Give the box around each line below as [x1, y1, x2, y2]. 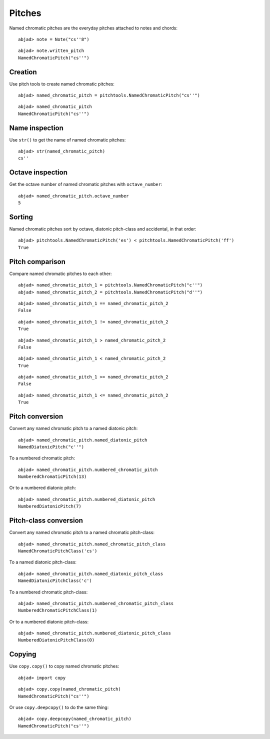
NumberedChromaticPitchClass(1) [18, 607, 97, 613]
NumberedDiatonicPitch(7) [18, 503, 82, 509]
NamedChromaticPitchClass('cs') [18, 548, 97, 553]
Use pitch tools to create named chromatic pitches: [9, 80, 115, 87]
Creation [9, 67, 37, 76]
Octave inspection [9, 168, 67, 177]
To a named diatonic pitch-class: [9, 559, 77, 565]
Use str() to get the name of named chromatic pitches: [9, 136, 126, 142]
